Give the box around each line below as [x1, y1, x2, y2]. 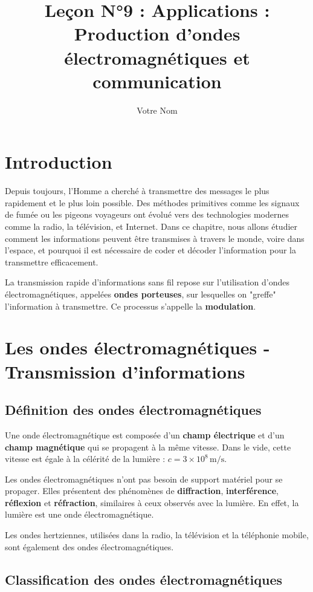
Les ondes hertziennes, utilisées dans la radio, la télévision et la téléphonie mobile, [5, 529, 309, 541]
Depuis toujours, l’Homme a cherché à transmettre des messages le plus [5, 184, 269, 197]
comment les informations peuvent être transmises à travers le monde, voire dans [5, 232, 305, 244]
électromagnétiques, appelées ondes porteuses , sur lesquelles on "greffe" [5, 287, 276, 300]
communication [92, 68, 222, 93]
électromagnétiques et [64, 45, 250, 70]
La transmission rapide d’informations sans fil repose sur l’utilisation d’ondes [5, 276, 289, 288]
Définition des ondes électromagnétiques [5, 400, 262, 419]
